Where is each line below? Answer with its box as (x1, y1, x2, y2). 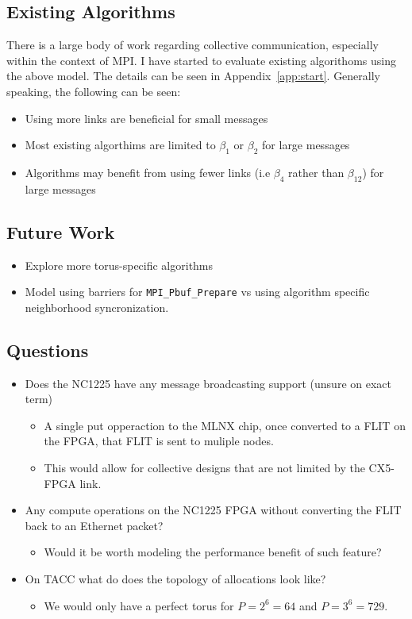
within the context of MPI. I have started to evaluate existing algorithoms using (6, 52, 396, 68)
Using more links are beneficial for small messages (25, 110, 268, 126)
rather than (288, 163, 345, 180)
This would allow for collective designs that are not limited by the (44, 459, 365, 475)
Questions (6, 337, 89, 362)
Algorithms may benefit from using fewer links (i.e (25, 163, 271, 180)
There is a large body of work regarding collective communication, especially (6, 37, 379, 53)
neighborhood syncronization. (25, 298, 169, 315)
